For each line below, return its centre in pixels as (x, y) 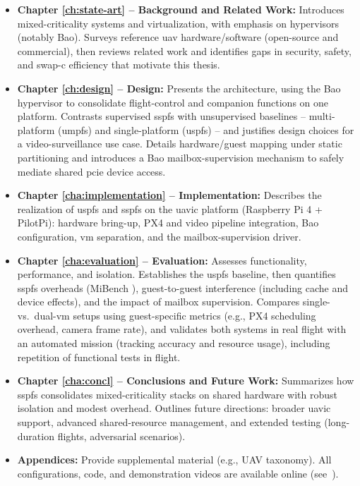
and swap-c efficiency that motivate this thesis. (119, 65)
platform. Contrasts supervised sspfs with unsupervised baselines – (161, 116)
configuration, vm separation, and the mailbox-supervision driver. (159, 236)
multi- (322, 116)
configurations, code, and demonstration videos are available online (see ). (178, 473)
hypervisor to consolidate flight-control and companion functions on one (173, 102)
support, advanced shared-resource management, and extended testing (169, 422)
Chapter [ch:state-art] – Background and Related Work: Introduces (181, 9)
